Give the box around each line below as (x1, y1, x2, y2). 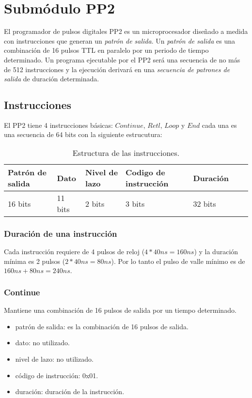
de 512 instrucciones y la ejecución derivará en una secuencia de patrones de (4, 64, 230, 74)
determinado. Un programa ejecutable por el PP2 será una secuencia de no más (4, 54, 240, 64)
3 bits (126, 198, 145, 209)
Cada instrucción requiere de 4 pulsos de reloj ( (4, 246, 145, 257)
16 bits (8, 198, 31, 209)
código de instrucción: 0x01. (15, 370, 98, 380)
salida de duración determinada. (4, 74, 99, 84)
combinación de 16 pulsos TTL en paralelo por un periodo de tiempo (4, 45, 209, 55)
